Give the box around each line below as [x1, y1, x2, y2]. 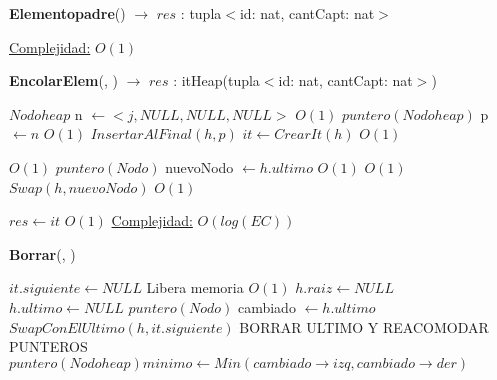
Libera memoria [146, 277, 244, 298]
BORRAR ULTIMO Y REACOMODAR [239, 316, 489, 337]
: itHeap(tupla [173, 70, 260, 91]
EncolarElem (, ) [9, 70, 118, 91]
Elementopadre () [9, 3, 126, 23]
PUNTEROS [9, 336, 88, 357]
